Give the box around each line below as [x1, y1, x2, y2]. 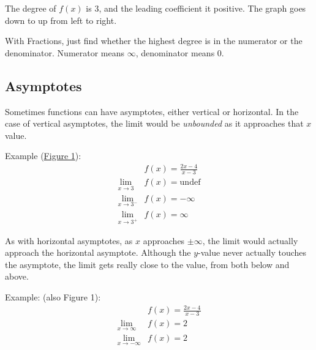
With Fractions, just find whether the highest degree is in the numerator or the [5, 34, 303, 47]
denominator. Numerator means [5, 46, 125, 59]
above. [5, 270, 29, 283]
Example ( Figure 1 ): [5, 149, 81, 162]
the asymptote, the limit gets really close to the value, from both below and [5, 258, 290, 270]
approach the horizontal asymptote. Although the [5, 246, 191, 259]
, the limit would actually [202, 234, 298, 247]
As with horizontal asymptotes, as [5, 234, 133, 247]
